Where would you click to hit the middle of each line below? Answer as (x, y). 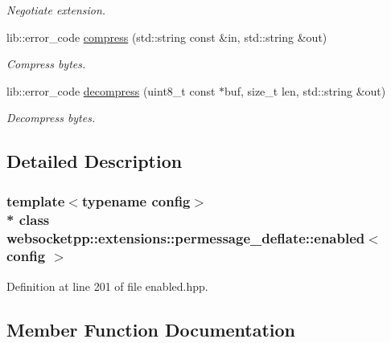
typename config (136, 200)
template (36, 200)
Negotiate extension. (56, 10)
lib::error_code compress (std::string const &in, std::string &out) (167, 37)
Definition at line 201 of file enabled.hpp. (107, 286)
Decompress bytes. (51, 118)
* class (28, 219)
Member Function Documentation (151, 329)
